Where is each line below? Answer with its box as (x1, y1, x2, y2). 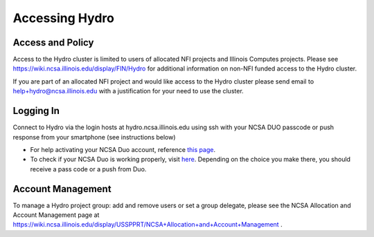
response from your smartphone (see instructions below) (12, 133, 176, 141)
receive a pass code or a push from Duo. (30, 164, 147, 173)
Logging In (12, 105, 60, 117)
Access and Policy (12, 37, 94, 48)
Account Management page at (12, 211, 100, 219)
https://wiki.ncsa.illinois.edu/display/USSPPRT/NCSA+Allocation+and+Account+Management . (12, 220, 283, 229)
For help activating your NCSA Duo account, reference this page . (30, 145, 216, 153)
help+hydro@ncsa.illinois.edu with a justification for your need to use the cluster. (12, 87, 244, 95)
